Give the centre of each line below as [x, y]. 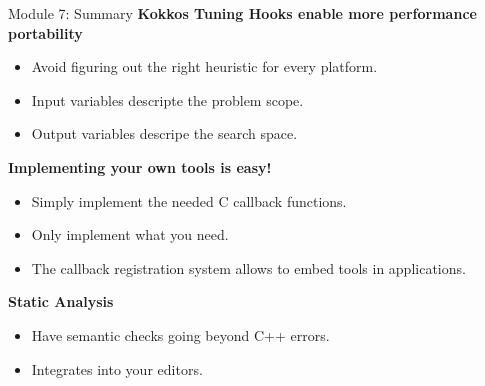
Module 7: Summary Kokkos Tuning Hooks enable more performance [242, 13]
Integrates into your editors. [117, 368]
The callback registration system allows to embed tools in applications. [248, 267]
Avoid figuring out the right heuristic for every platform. [204, 66]
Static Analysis [61, 301]
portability [45, 32]
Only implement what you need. [130, 234]
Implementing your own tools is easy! [140, 166]
